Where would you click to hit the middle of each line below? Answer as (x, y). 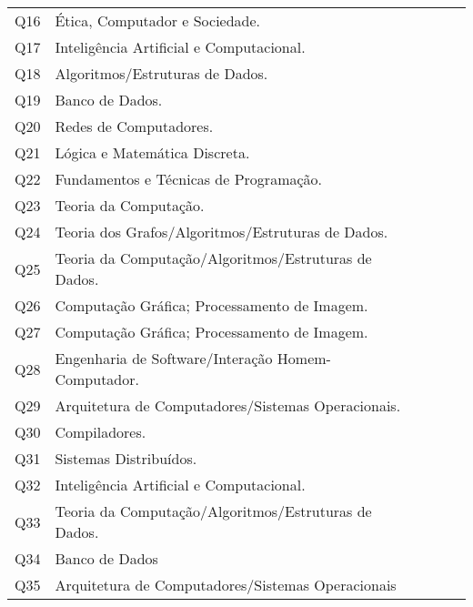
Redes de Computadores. (134, 126)
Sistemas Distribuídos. (126, 458)
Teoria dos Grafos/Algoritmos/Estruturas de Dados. (221, 232)
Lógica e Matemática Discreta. (152, 152)
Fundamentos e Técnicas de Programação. (189, 179)
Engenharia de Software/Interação (164, 358)
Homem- (304, 358)
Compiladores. (101, 432)
